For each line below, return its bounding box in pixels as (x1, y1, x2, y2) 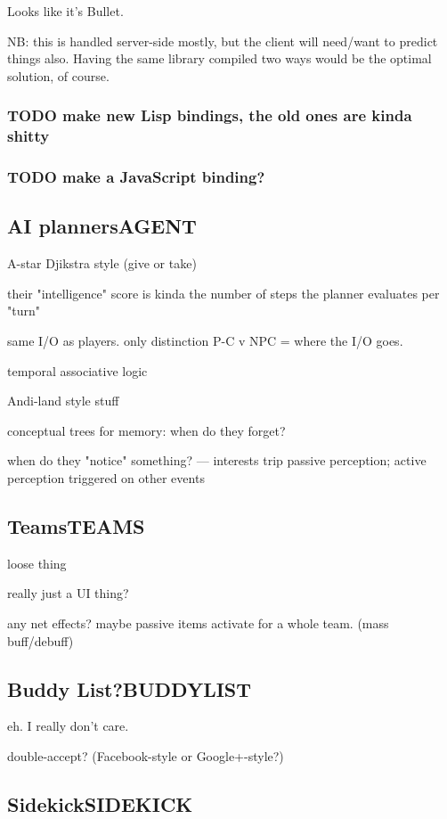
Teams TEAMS (7, 512, 145, 539)
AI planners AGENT (7, 212, 197, 240)
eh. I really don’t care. (7, 717, 129, 735)
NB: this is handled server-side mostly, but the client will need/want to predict (7, 31, 438, 50)
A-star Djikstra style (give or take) (7, 254, 197, 273)
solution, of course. (7, 66, 110, 85)
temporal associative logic (7, 361, 148, 380)
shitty (7, 125, 50, 147)
